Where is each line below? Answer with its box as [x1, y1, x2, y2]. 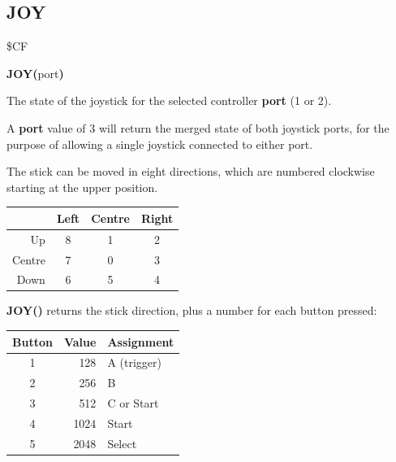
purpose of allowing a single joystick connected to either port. [6, 135, 313, 152]
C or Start [107, 394, 159, 412]
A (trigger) [107, 354, 161, 371]
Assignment [107, 333, 174, 350]
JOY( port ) [6, 64, 64, 81]
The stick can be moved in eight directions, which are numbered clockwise [6, 163, 375, 180]
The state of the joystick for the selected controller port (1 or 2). [6, 92, 332, 109]
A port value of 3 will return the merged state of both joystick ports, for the [6, 119, 390, 136]
